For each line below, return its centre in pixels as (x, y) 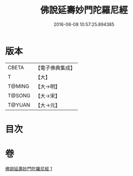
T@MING (18, 86)
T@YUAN (19, 105)
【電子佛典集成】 (55, 68)
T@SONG (19, 95)
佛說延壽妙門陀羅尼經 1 (29, 169)
